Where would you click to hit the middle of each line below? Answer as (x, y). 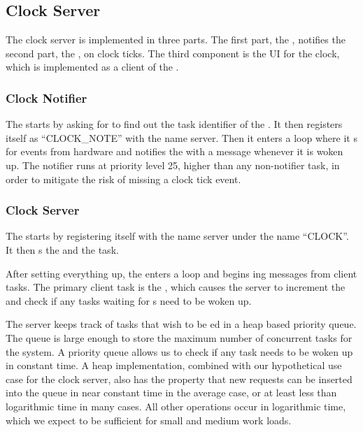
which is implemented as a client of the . (92, 67)
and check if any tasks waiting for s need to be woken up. (129, 300)
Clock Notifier (47, 98)
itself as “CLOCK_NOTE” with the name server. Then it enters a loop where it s (181, 137)
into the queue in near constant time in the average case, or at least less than (171, 393)
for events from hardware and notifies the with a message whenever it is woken (175, 151)
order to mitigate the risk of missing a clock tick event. (123, 179)
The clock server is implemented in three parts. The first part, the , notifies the (176, 39)
